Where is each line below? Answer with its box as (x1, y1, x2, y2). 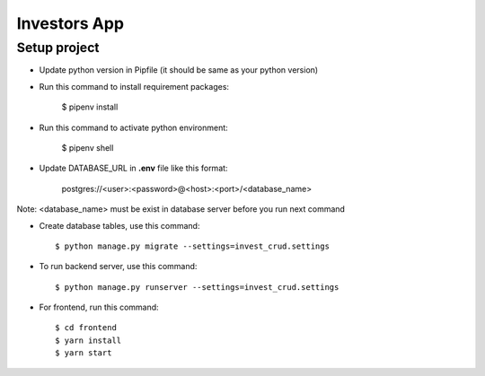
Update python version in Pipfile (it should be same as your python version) (39, 65, 319, 75)
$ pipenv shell (61, 142, 114, 153)
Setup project (16, 39, 100, 56)
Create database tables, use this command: (39, 220, 200, 231)
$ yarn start (55, 348, 112, 358)
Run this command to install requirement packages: (39, 81, 229, 92)
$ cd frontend (55, 323, 117, 333)
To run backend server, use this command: (39, 261, 198, 272)
